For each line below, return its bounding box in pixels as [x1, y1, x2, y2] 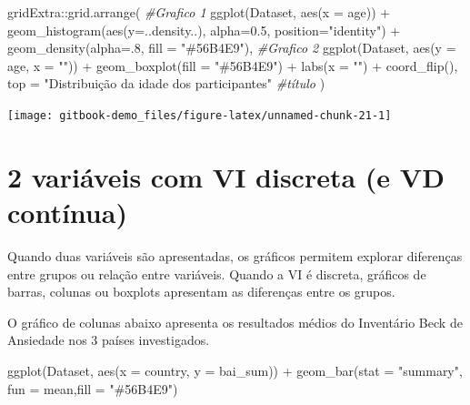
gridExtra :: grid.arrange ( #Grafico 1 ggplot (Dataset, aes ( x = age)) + [7, 3, 391, 21]
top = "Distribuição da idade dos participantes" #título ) [7, 74, 325, 93]
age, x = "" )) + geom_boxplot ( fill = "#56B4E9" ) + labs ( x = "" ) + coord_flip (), [7, 56, 458, 75]
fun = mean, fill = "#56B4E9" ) [7, 379, 178, 398]
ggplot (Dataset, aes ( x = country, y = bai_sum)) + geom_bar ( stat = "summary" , [7, 360, 463, 380]
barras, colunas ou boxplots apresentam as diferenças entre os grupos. [7, 282, 395, 301]
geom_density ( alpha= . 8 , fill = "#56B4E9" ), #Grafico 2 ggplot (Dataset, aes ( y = [7, 38, 456, 57]
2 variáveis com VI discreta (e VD [7, 157, 445, 195]
